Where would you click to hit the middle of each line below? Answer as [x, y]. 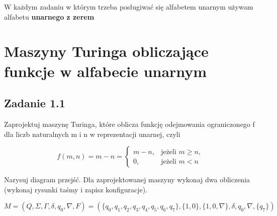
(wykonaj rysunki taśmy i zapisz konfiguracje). [76, 189]
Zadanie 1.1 [35, 103]
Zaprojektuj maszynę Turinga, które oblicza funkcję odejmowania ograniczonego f [129, 124]
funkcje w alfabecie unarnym [106, 71]
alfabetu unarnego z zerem [49, 16]
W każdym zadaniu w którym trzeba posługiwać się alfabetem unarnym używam [129, 7]
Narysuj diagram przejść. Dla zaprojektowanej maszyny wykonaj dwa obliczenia [127, 179]
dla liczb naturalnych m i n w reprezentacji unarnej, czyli [92, 134]
